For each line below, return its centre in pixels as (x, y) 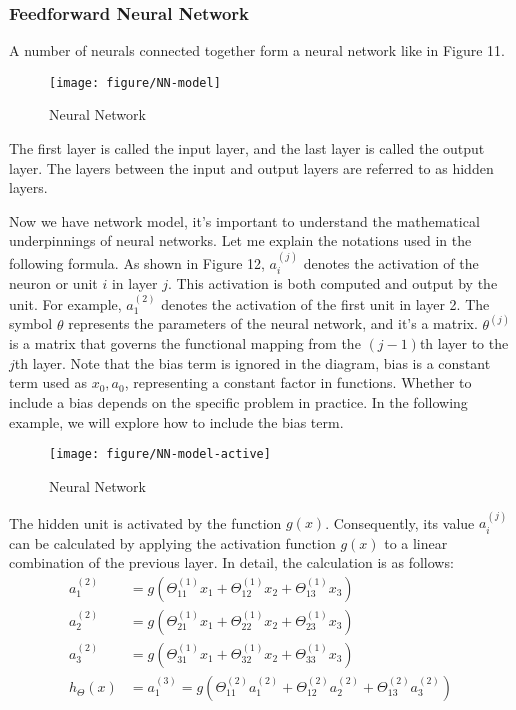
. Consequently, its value (400, 522)
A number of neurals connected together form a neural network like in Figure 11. (257, 50)
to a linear (416, 542)
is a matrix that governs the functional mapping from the (185, 343)
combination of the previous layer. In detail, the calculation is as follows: (231, 562)
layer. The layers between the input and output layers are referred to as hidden (251, 167)
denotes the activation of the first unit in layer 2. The (325, 303)
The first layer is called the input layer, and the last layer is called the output (247, 148)
